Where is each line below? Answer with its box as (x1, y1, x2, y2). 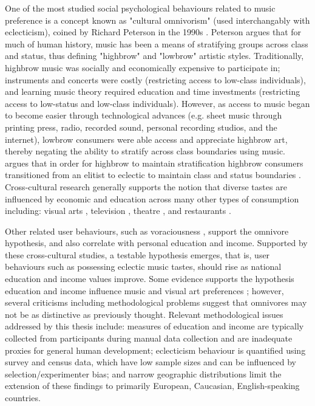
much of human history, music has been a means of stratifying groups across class (5, 37, 308, 50)
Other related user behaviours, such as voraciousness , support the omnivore (5, 224, 289, 237)
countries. (5, 391, 41, 404)
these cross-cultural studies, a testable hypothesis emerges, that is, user (5, 248, 270, 261)
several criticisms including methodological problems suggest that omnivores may (5, 296, 307, 309)
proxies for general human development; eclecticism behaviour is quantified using (5, 343, 306, 356)
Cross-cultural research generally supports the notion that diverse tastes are (5, 180, 287, 193)
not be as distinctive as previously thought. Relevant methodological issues (5, 308, 283, 320)
